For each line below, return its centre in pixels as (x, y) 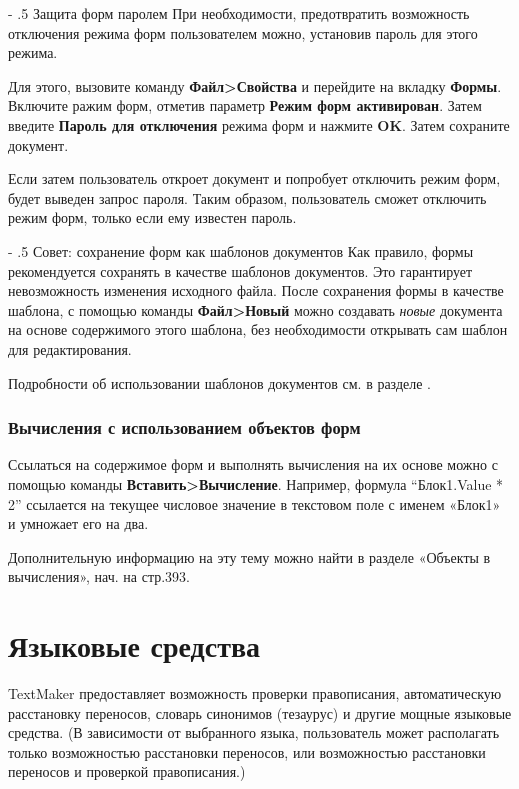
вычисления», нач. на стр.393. (99, 576)
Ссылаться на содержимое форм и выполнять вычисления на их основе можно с (253, 464)
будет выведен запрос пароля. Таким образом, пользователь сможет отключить (247, 197)
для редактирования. (70, 348)
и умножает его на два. (78, 523)
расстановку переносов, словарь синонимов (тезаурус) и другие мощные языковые (260, 712)
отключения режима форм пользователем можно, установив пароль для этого (243, 32)
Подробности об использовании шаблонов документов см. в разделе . (219, 382)
